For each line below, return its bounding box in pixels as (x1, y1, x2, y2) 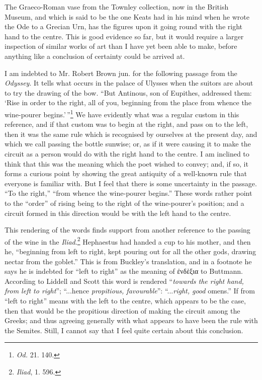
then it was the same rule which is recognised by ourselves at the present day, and (5, 128, 257, 139)
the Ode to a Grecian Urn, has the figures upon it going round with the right (5, 21, 242, 32)
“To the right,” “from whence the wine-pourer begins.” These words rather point (5, 188, 252, 198)
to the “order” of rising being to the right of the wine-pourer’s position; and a (5, 197, 244, 208)
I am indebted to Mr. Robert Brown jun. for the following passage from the (5, 67, 237, 78)
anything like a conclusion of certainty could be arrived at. (5, 50, 185, 61)
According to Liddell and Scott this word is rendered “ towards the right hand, (5, 275, 244, 286)
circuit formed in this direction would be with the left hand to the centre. (5, 207, 231, 218)
